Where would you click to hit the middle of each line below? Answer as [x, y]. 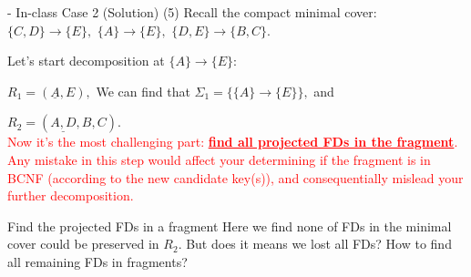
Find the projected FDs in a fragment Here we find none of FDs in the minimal [230, 226]
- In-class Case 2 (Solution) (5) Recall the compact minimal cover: [192, 12]
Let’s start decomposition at [86, 61]
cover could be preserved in [83, 244]
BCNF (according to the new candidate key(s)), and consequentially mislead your [235, 177]
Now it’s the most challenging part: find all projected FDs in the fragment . [233, 142]
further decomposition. [71, 195]
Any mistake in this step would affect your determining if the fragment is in [219, 159]
